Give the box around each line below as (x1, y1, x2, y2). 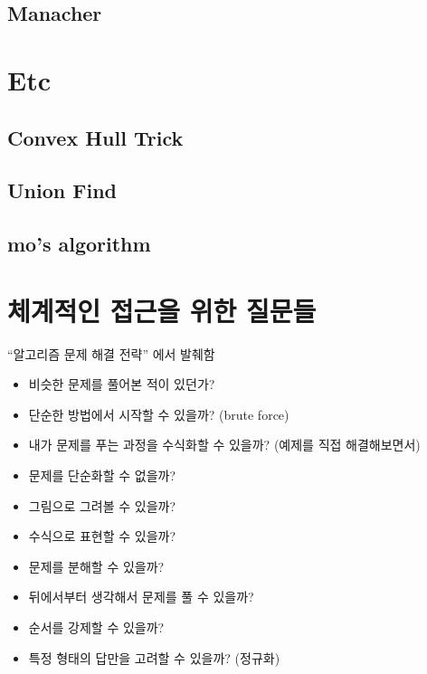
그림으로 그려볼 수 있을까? (28, 496, 176, 515)
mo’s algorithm (7, 230, 151, 258)
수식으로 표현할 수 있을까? (28, 527, 176, 546)
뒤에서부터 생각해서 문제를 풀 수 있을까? (28, 587, 254, 606)
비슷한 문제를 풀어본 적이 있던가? (28, 375, 215, 394)
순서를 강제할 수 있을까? (28, 617, 165, 636)
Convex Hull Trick (7, 123, 184, 151)
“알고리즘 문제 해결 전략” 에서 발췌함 (7, 344, 215, 363)
